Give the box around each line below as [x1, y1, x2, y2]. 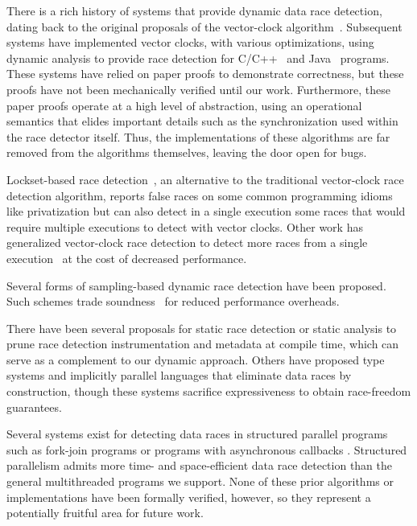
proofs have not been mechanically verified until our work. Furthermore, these [6, 80, 391, 97]
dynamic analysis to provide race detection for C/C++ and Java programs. [6, 49, 390, 66]
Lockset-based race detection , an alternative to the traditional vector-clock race [6, 171, 404, 187]
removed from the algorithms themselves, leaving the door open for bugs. [6, 144, 367, 161]
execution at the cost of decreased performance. [6, 249, 247, 266]
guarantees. [6, 398, 62, 415]
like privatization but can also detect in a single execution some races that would [6, 203, 406, 220]
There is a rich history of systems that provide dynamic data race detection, [6, 2, 382, 18]
